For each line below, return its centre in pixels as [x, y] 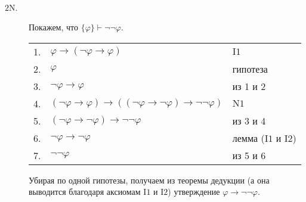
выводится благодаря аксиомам [85, 192]
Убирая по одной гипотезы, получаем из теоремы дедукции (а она [149, 180]
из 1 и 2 [249, 86]
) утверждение [194, 192]
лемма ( [248, 138]
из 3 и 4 [249, 120]
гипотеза [250, 69]
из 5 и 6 [249, 155]
